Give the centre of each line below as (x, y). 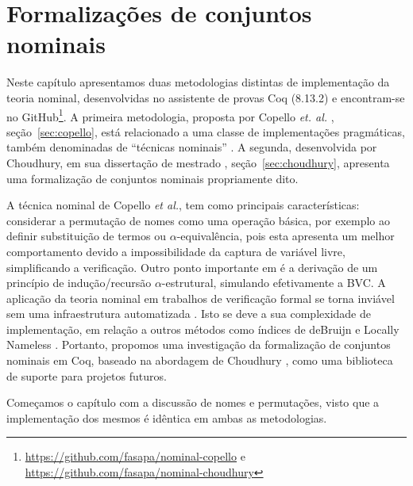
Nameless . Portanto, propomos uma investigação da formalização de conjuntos (199, 344)
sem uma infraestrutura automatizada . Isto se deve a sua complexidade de (189, 314)
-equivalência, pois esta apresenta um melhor (286, 236)
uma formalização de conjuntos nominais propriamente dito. (152, 178)
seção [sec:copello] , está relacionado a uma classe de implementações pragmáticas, (206, 131)
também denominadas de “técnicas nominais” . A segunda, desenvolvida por (192, 147)
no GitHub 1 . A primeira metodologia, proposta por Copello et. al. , (170, 115)
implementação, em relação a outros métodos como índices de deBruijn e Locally (203, 329)
